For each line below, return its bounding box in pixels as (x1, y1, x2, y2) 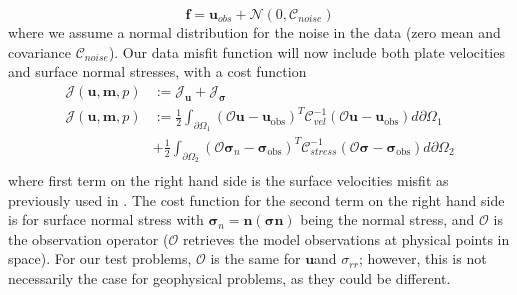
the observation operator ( (8, 228, 169, 249)
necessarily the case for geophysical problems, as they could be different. (8, 268, 451, 289)
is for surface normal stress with (8, 209, 204, 230)
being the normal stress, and (300, 209, 475, 230)
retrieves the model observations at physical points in (182, 228, 510, 249)
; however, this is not (358, 248, 487, 269)
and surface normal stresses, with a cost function (8, 61, 307, 82)
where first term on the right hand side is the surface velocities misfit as (8, 170, 449, 191)
